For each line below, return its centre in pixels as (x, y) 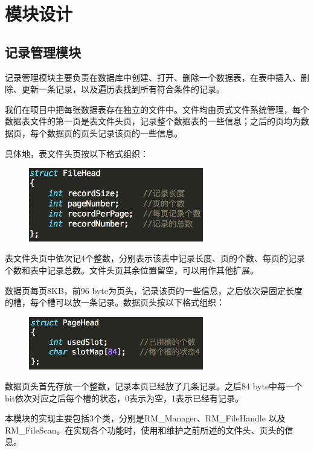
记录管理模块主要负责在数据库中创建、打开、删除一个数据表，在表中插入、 (153, 77)
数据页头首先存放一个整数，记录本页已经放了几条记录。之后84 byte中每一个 (154, 386)
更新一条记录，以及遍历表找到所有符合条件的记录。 (123, 89)
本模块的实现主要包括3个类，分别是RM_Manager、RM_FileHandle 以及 (145, 418)
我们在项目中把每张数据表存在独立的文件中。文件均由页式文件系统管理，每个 (157, 109)
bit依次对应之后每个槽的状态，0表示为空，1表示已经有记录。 (124, 398)
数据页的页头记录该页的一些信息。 (114, 133)
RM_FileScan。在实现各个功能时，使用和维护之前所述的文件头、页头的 (145, 430)
